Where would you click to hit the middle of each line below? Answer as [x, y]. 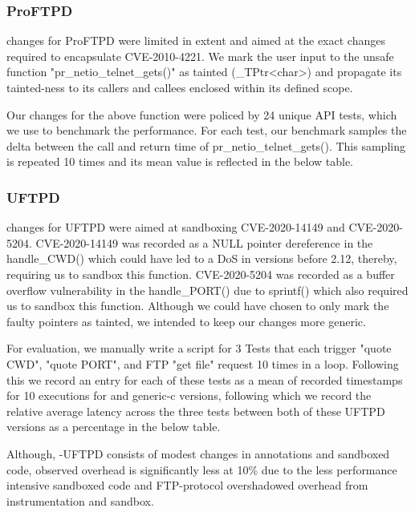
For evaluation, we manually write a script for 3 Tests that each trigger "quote [199, 348]
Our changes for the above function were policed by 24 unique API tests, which [202, 114]
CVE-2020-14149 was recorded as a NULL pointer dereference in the [204, 242]
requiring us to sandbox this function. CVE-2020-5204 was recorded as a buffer [201, 274]
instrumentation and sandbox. [80, 500]
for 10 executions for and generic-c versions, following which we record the [189, 395]
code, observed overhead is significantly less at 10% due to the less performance [202, 469]
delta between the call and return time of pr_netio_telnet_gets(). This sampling [206, 145]
